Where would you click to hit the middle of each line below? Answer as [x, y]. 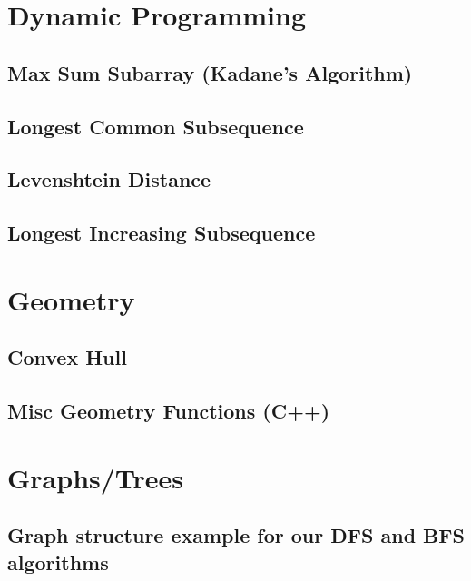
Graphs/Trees [96, 477]
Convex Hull [67, 357]
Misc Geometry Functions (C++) [169, 411]
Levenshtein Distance [109, 179]
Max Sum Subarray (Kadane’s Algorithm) [210, 72]
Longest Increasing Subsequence [162, 233]
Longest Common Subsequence [156, 126]
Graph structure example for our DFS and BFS [236, 535]
